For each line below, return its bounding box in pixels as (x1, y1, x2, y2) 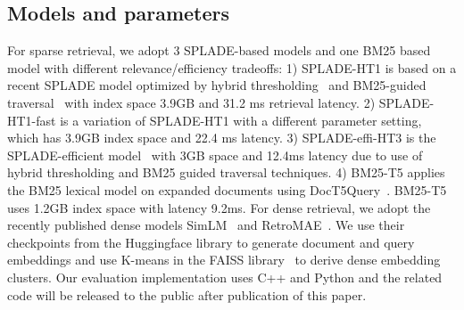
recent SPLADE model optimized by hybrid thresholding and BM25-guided (7, 76, 427, 94)
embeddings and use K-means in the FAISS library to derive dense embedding (7, 250, 441, 269)
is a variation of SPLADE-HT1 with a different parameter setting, (60, 110, 422, 129)
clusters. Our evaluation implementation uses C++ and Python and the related (7, 267, 443, 286)
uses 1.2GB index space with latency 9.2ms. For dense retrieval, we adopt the (7, 198, 431, 216)
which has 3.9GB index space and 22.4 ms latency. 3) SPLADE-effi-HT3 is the (7, 128, 436, 147)
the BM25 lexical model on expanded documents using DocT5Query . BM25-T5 (7, 180, 447, 199)
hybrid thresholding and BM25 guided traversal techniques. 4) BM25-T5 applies (7, 163, 445, 182)
